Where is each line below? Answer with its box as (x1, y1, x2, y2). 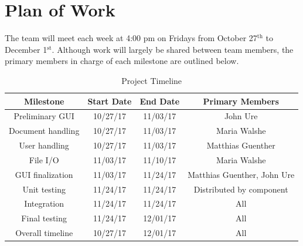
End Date (139, 95, 180, 107)
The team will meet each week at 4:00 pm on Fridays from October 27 (5, 32, 257, 44)
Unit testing (22, 183, 66, 195)
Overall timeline (15, 227, 73, 239)
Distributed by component (193, 183, 288, 195)
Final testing (21, 212, 67, 224)
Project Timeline (121, 74, 182, 86)
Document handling (9, 124, 80, 137)
